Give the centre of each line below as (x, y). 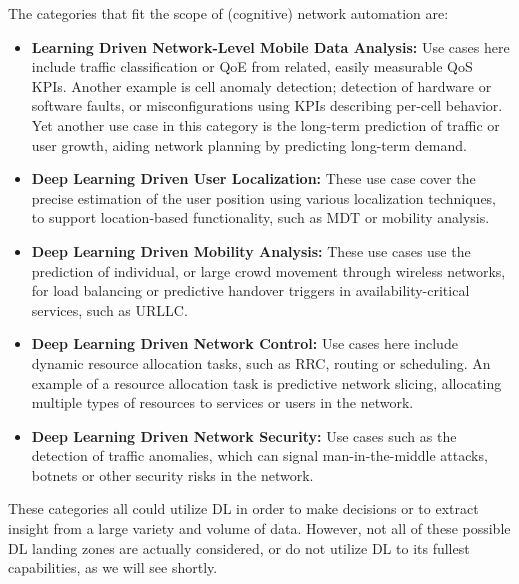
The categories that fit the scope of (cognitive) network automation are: (228, 13)
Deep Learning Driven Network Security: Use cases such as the (244, 435)
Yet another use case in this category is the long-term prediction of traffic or (265, 124)
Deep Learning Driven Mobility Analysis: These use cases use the (251, 250)
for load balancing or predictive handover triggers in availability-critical (250, 290)
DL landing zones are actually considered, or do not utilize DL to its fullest (239, 547)
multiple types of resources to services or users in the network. (222, 402)
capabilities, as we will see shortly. (113, 567)
